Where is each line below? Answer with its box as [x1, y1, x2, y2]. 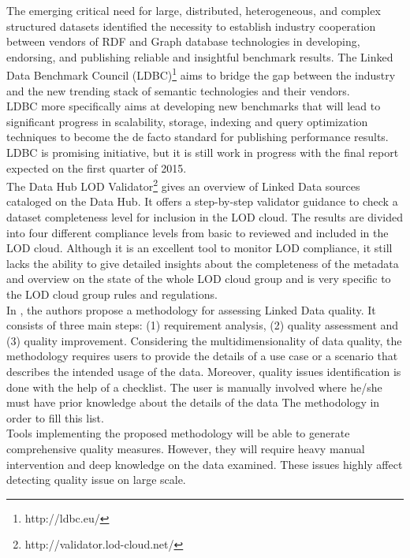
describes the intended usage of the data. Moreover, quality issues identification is [6, 363, 401, 379]
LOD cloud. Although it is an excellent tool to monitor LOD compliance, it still [6, 240, 393, 256]
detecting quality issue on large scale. [6, 471, 186, 488]
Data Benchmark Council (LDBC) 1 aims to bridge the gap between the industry [6, 65, 396, 84]
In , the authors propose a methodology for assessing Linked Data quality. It [6, 301, 376, 318]
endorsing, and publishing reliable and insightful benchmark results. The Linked [6, 48, 393, 65]
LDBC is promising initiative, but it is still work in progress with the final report [6, 144, 399, 160]
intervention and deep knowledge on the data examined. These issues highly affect [6, 456, 403, 472]
